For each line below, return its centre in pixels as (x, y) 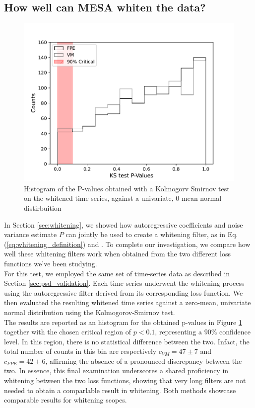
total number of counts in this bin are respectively (80, 351)
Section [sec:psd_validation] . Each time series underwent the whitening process (124, 283)
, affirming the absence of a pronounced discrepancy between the (144, 361)
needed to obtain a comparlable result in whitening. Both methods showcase (120, 390)
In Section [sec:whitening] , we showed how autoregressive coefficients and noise (124, 224)
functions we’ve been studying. (51, 263)
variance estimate (31, 234)
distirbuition (43, 207)
